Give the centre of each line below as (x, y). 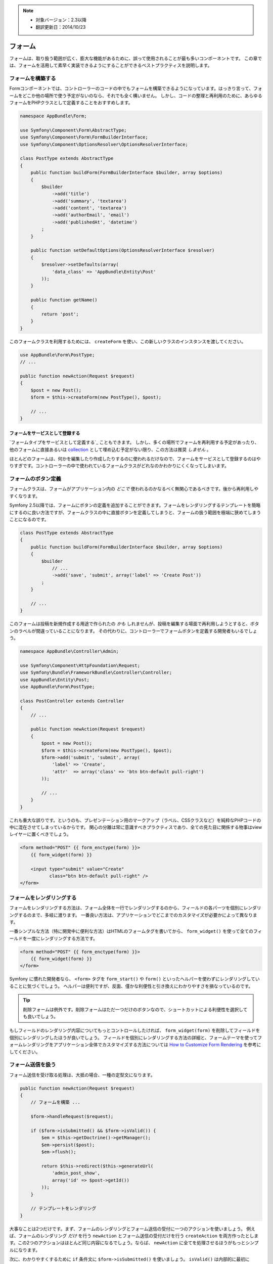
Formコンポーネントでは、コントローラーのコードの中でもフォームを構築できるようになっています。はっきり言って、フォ (136, 88)
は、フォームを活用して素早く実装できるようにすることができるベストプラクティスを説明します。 (111, 65)
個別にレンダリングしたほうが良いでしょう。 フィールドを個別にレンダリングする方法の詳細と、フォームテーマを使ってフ (136, 1037)
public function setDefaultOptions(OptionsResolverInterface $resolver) (123, 251)
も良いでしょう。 (40, 1016)
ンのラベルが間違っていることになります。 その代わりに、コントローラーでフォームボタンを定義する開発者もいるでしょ (133, 631)
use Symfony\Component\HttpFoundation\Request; (80, 665)
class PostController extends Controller (72, 701)
